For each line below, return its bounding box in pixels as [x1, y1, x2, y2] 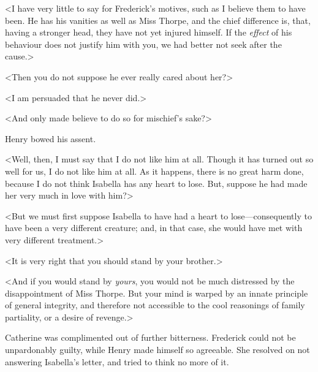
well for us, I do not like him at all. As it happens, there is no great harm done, [5, 164, 304, 177]
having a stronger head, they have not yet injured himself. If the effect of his [5, 26, 292, 39]
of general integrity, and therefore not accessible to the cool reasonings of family [5, 298, 305, 311]
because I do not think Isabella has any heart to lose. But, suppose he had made [5, 177, 308, 189]
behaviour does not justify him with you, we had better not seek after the [5, 37, 282, 50]
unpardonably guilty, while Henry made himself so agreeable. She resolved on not [5, 343, 310, 356]
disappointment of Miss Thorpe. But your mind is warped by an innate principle [5, 286, 308, 299]
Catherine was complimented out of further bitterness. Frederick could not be [5, 331, 296, 344]
